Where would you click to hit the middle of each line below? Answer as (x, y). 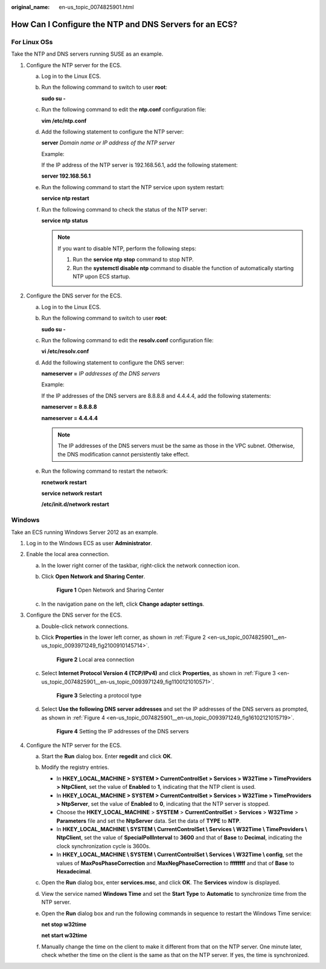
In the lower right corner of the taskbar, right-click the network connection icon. (141, 565)
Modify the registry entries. (75, 767)
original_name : (30, 7)
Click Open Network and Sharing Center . (93, 577)
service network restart (72, 493)
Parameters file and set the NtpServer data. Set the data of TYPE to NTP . (149, 821)
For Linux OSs (32, 42)
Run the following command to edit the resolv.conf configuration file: (127, 340)
